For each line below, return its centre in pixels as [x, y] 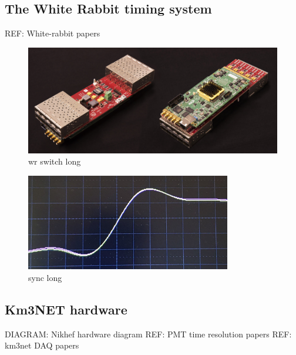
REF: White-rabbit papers [53, 33]
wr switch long [55, 161]
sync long [45, 277]
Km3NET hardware [66, 309]
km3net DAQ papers [42, 345]
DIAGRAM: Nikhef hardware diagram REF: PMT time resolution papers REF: [148, 334]
